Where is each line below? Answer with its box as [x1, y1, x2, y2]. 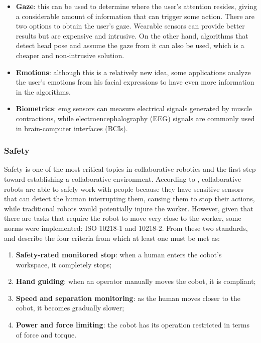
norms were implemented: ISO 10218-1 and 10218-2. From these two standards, [4, 222, 248, 233]
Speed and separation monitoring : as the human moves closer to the [16, 292, 240, 303]
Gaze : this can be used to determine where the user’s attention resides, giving [16, 1, 257, 11]
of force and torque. [16, 329, 77, 339]
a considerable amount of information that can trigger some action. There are [16, 11, 255, 21]
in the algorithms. [16, 86, 71, 97]
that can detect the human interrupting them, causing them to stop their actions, [4, 193, 255, 204]
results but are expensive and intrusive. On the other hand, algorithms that [16, 30, 248, 41]
